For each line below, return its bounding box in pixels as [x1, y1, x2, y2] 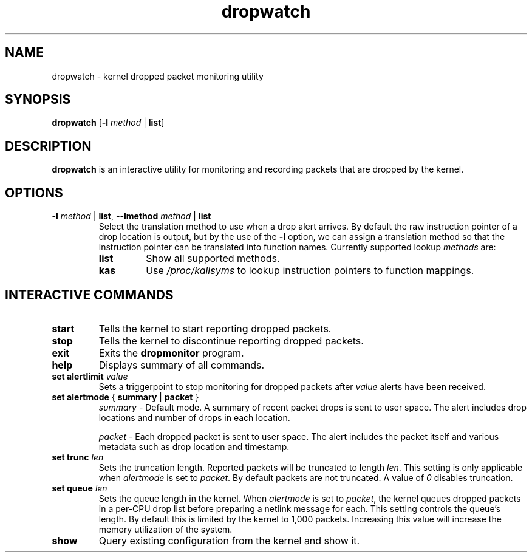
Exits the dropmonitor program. [98, 346, 244, 359]
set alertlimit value [52, 371, 128, 381]
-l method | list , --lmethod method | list [52, 211, 211, 222]
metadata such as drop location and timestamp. [98, 441, 290, 452]
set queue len [52, 482, 107, 493]
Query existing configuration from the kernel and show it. [98, 534, 360, 547]
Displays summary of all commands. [98, 358, 264, 371]
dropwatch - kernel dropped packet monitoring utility [52, 70, 264, 81]
